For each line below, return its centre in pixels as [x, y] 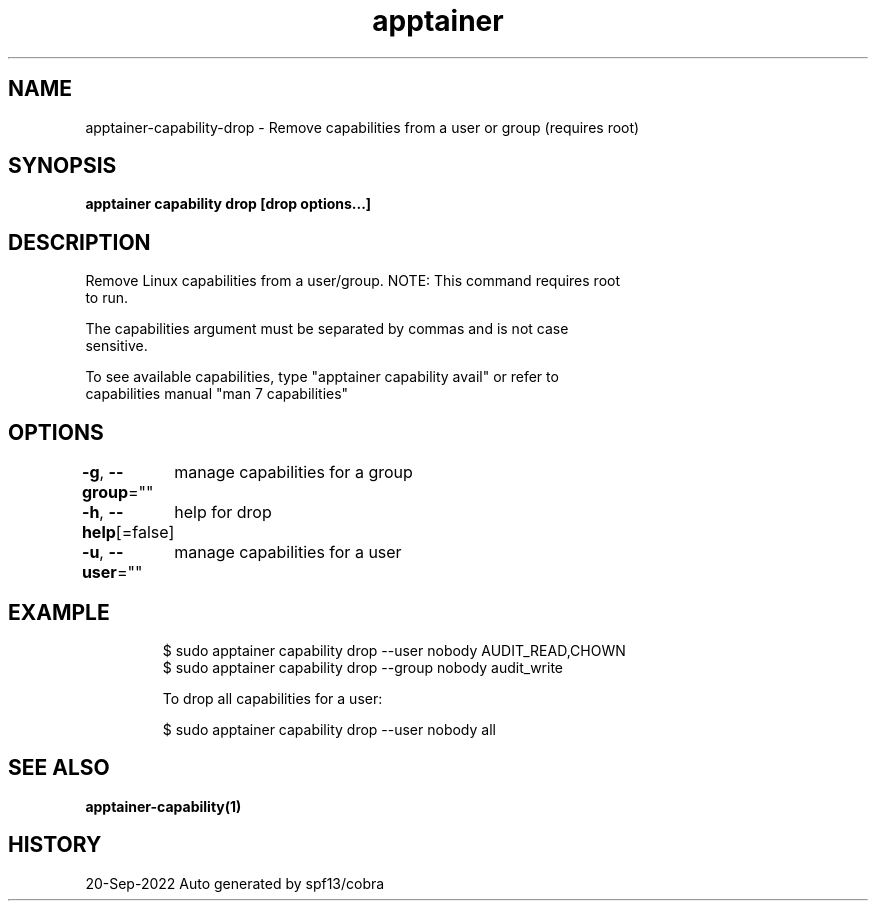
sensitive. [116, 346]
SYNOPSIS [62, 166]
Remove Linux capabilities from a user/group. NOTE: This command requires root [353, 281]
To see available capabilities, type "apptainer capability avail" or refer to [322, 377]
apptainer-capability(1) [163, 806]
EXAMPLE [59, 612]
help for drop [223, 512]
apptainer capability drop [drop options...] [228, 204]
